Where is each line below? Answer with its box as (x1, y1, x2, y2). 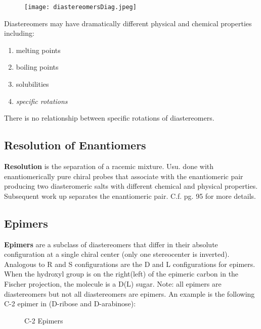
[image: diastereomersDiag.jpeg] (24, 4, 137, 11)
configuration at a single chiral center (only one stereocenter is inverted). (4, 249, 230, 259)
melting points (16, 44, 61, 55)
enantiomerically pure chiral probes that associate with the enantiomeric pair (4, 171, 243, 181)
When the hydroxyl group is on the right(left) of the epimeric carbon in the (4, 268, 239, 279)
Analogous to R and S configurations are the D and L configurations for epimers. (4, 258, 255, 269)
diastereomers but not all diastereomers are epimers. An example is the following (4, 288, 255, 299)
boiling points (16, 62, 59, 72)
